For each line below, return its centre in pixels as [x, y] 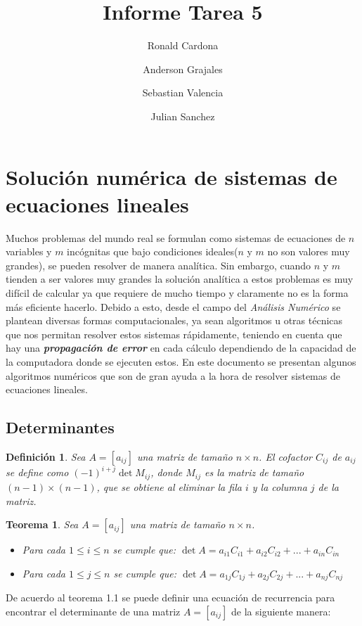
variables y [29, 251]
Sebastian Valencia [183, 92]
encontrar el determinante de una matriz [93, 611]
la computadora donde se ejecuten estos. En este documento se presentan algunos [181, 361]
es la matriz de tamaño [254, 472]
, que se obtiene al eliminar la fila [169, 486]
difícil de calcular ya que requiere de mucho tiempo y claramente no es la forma [177, 293]
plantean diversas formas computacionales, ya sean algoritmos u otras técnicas [174, 320]
